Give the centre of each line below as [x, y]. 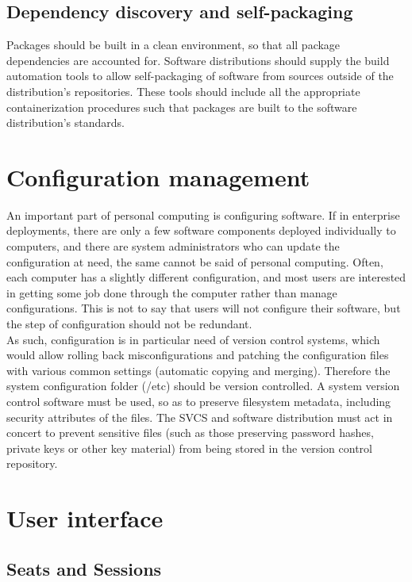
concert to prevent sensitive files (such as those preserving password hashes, [190, 433]
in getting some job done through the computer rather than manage [172, 292]
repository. [32, 463]
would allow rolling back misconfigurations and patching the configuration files [198, 355]
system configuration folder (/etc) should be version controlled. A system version [203, 386]
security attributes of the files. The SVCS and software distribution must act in [200, 417]
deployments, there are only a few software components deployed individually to [201, 230]
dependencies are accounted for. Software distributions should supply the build [198, 60]
